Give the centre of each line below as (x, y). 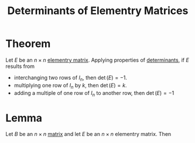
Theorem (28, 44)
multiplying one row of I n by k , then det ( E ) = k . (70, 86)
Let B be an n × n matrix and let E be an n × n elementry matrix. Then (88, 134)
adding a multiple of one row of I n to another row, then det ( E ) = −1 (94, 93)
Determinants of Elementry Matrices (98, 11)
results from (20, 66)
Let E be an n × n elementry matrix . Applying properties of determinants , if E (97, 60)
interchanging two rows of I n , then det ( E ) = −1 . (70, 78)
